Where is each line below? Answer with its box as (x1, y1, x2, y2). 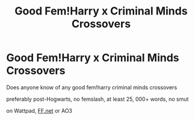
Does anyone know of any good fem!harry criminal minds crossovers (6, 83, 178, 91)
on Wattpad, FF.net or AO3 (6, 107, 73, 114)
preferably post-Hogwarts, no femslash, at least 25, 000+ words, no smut (6, 95, 189, 103)
